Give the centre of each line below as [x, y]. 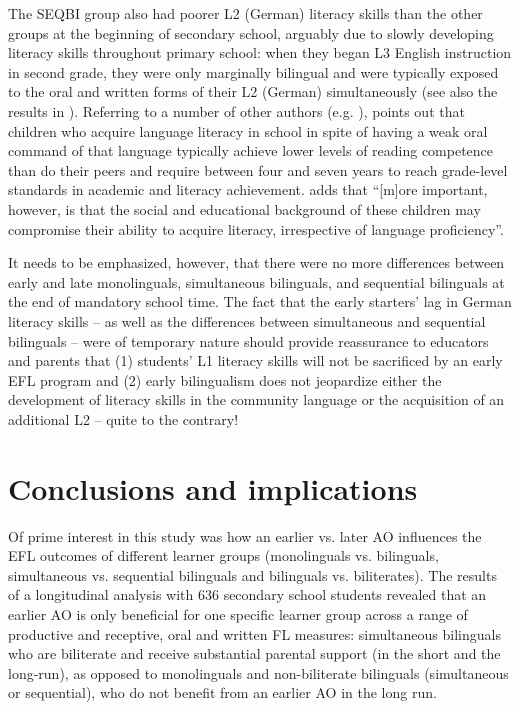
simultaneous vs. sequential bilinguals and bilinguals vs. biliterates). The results [252, 574]
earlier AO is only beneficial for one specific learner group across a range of [238, 613]
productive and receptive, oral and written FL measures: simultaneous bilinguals [254, 633]
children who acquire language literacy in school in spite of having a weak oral [248, 130]
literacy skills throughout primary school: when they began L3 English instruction [260, 52]
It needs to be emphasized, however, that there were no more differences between [256, 262]
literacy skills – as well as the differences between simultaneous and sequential [247, 320]
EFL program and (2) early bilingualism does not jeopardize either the [225, 379]
